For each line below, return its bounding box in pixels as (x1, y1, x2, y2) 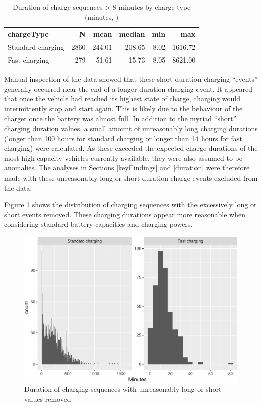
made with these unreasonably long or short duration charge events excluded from (4, 172, 258, 183)
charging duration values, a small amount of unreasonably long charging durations (4, 123, 258, 133)
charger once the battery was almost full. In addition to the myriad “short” (4, 113, 237, 124)
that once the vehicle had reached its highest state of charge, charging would (4, 93, 240, 104)
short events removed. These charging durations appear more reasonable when (4, 209, 245, 219)
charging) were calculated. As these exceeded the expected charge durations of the (4, 143, 258, 153)
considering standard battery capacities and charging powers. (4, 219, 193, 229)
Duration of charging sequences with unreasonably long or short (24, 384, 222, 394)
